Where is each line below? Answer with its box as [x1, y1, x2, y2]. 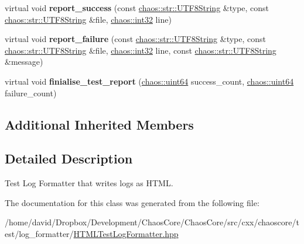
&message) [5, 55, 43, 68]
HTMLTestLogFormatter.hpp [73, 227, 179, 239]
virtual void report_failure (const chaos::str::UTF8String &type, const [5, 33, 267, 45]
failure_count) [5, 86, 57, 99]
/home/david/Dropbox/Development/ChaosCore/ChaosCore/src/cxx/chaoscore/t [5, 216, 299, 228]
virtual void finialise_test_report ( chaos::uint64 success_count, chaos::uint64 [5, 75, 294, 87]
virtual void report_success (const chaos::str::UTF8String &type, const [5, 2, 269, 13]
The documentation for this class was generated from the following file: [5, 196, 259, 208]
